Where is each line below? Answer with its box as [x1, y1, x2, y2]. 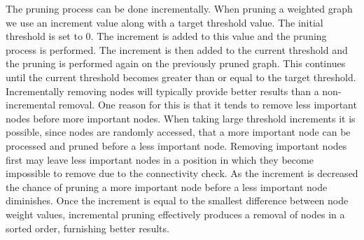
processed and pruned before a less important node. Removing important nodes [6, 138, 347, 153]
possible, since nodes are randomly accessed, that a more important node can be [6, 125, 351, 139]
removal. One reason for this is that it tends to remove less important [58, 97, 357, 112]
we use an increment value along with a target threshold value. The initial [6, 15, 323, 29]
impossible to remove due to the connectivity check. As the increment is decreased [6, 166, 358, 181]
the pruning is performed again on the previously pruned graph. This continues [6, 56, 346, 71]
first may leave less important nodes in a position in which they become [6, 152, 314, 167]
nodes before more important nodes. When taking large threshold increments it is [6, 111, 356, 125]
